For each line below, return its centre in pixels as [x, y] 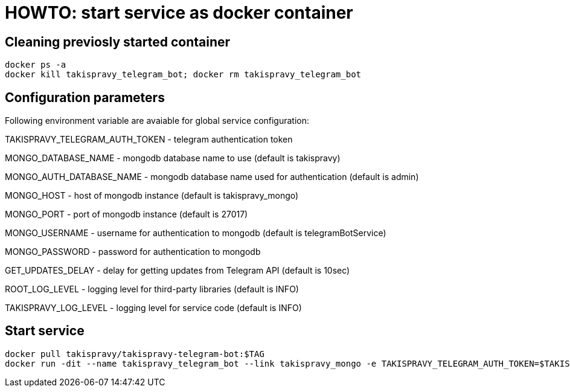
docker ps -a [36, 65]
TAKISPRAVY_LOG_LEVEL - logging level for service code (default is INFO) [153, 308]
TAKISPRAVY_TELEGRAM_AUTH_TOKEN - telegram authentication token [149, 140]
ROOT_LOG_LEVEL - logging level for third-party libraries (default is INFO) [152, 289]
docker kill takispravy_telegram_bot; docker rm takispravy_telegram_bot [183, 75]
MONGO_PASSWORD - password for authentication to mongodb [133, 252]
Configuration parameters [85, 97]
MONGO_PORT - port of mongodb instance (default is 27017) [126, 214]
